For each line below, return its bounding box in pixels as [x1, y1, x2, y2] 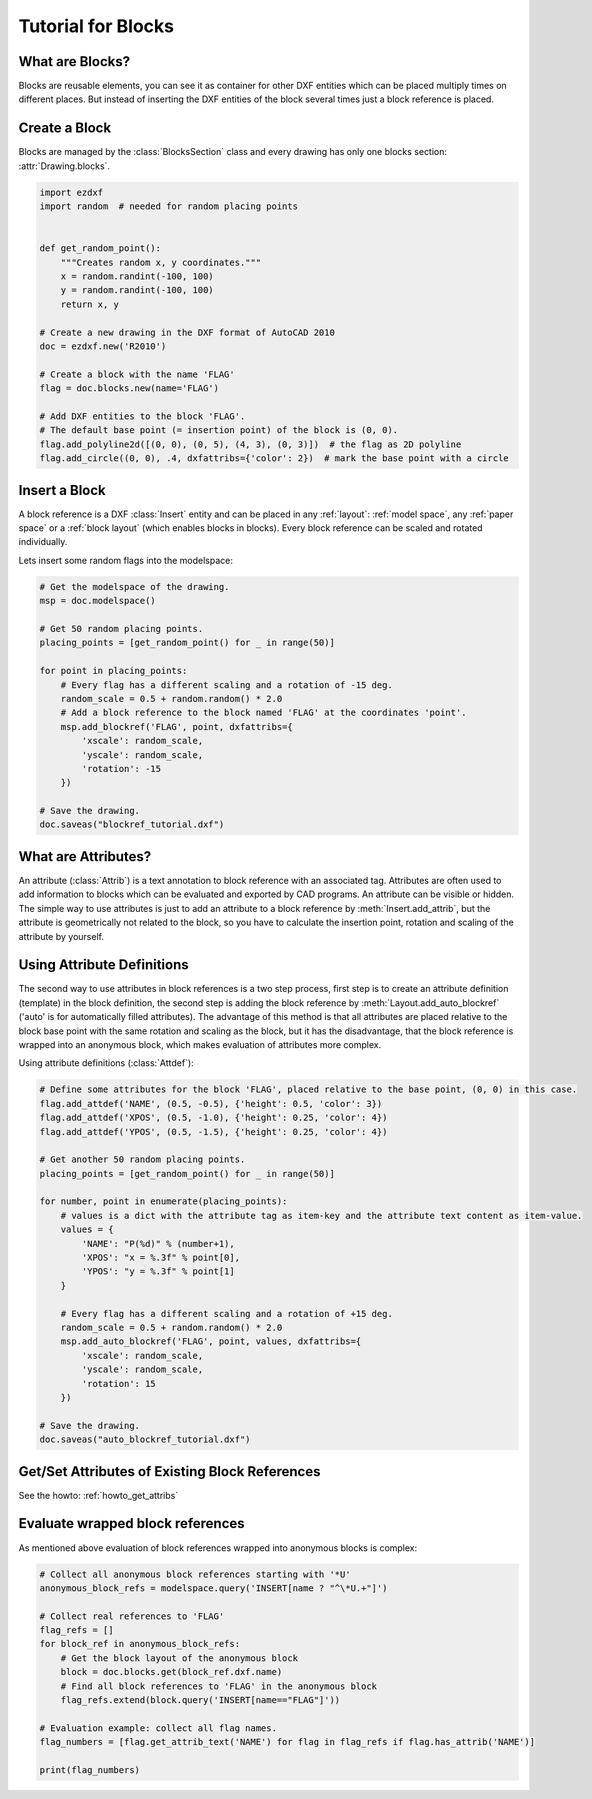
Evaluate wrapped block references [18, 1515, 245, 1532]
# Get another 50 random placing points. [39, 1154, 246, 1165]
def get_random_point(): [39, 243, 162, 254]
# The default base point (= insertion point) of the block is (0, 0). [39, 425, 399, 436]
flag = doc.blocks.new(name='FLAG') [39, 383, 220, 394]
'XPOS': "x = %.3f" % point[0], [81, 1252, 240, 1264]
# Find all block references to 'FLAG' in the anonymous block [60, 1680, 378, 1692]
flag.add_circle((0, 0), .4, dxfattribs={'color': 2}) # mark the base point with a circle [39, 453, 509, 464]
